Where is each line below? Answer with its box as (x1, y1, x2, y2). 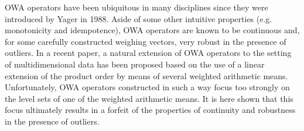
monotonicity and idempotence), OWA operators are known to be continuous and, (5, 24, 300, 36)
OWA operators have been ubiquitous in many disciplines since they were (5, 1, 268, 13)
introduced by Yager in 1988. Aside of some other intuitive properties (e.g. (5, 12, 272, 24)
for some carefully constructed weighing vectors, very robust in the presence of (5, 35, 286, 47)
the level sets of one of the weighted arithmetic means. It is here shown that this (5, 92, 293, 104)
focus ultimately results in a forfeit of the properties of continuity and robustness (5, 104, 296, 116)
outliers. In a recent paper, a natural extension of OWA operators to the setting (5, 47, 292, 59)
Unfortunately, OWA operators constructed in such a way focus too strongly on (5, 81, 290, 93)
